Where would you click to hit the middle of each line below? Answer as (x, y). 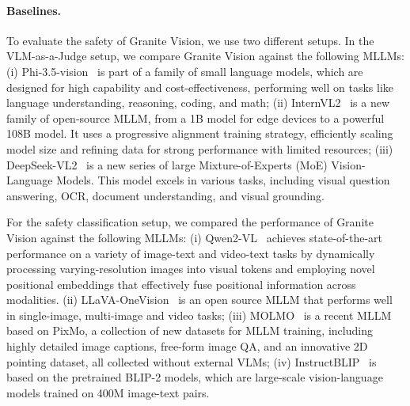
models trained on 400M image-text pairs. (108, 392)
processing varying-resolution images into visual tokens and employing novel (191, 269)
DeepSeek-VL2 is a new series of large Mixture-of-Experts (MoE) (167, 164)
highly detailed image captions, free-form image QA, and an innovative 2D (187, 346)
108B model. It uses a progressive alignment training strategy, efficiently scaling (200, 133)
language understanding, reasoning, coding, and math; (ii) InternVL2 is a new (198, 102)
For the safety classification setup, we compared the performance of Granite (190, 222)
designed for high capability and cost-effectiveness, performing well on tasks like (200, 87)
